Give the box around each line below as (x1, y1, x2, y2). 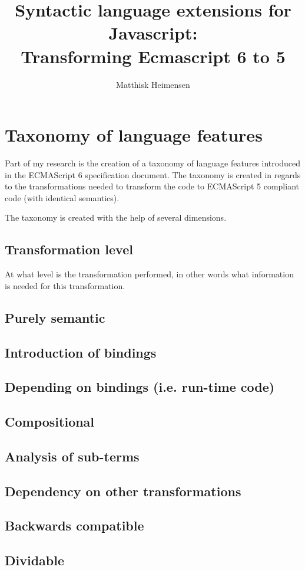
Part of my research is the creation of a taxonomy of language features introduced (5, 157, 300, 169)
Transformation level (5, 240, 133, 258)
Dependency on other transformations (5, 481, 241, 500)
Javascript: (108, 21, 198, 45)
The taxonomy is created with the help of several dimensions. (5, 211, 227, 224)
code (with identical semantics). (5, 191, 120, 204)
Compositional (5, 412, 95, 431)
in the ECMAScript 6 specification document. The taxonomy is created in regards (5, 168, 301, 181)
